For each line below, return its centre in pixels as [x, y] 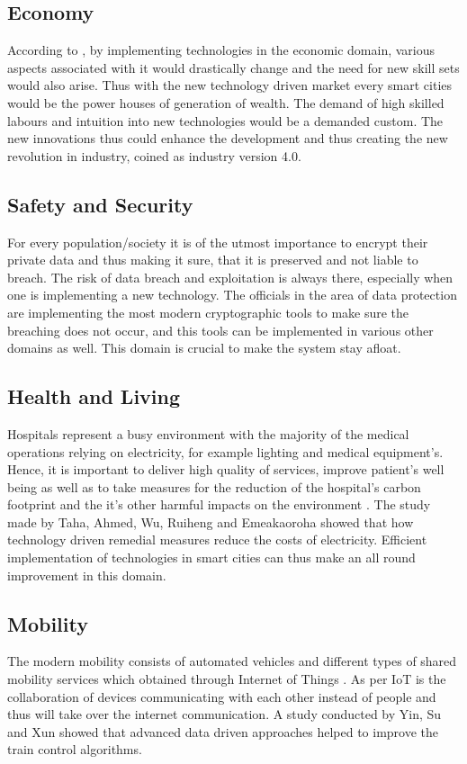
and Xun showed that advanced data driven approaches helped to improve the [223, 731]
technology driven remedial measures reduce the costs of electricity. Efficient [217, 539]
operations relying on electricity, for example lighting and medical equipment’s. [225, 451]
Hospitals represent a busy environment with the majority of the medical [208, 433]
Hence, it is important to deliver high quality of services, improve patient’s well [226, 469]
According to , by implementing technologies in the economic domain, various [221, 50]
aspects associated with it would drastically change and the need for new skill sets [233, 67]
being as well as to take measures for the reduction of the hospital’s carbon [214, 486]
